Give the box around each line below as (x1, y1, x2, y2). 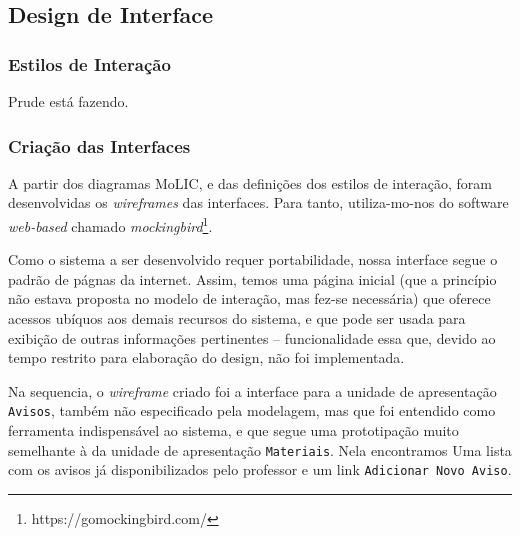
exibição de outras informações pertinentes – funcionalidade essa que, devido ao (8, 327, 496, 348)
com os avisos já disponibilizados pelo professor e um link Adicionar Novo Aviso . (8, 459, 512, 480)
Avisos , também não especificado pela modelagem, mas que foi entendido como (8, 400, 496, 421)
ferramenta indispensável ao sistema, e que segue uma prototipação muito (8, 420, 459, 441)
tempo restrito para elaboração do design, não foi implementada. (8, 347, 405, 368)
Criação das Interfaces (8, 133, 191, 158)
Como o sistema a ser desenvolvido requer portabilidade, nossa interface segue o (8, 249, 498, 270)
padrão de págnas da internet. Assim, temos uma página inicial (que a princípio (8, 268, 497, 289)
